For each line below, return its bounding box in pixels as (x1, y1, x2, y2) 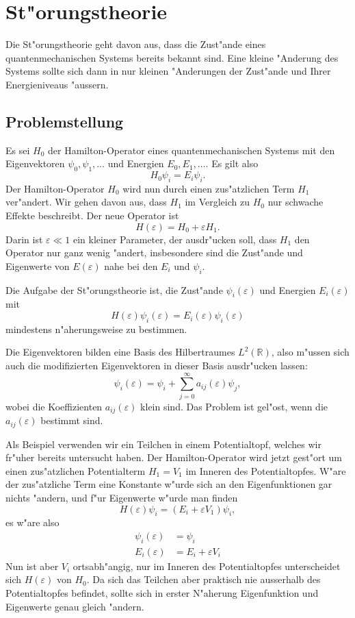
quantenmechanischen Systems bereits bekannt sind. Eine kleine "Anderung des (5, 50, 339, 64)
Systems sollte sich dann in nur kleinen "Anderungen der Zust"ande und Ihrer (5, 64, 331, 78)
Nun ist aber (5, 558, 59, 573)
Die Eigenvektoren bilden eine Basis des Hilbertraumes (5, 345, 235, 359)
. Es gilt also (205, 156, 259, 171)
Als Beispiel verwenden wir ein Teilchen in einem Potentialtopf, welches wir (5, 436, 321, 451)
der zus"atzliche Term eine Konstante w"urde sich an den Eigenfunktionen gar (5, 477, 332, 491)
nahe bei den (104, 258, 158, 273)
